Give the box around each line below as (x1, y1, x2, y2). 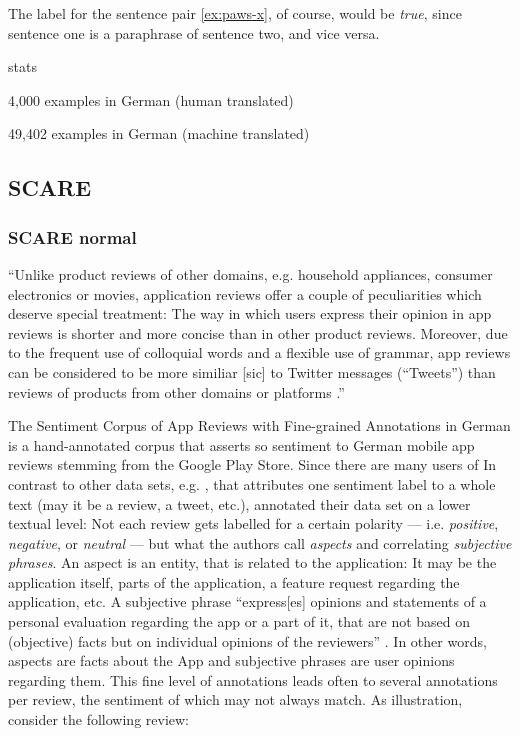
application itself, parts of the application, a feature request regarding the (8, 571, 460, 592)
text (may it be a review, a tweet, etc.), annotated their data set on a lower (8, 493, 471, 514)
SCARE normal (8, 224, 137, 249)
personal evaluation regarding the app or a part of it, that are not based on (8, 611, 471, 632)
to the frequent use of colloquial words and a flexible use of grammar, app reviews (8, 342, 511, 363)
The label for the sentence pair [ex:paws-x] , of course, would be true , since (8, 3, 462, 23)
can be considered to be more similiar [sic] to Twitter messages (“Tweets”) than (8, 361, 496, 382)
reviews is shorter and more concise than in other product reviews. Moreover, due (8, 322, 508, 343)
